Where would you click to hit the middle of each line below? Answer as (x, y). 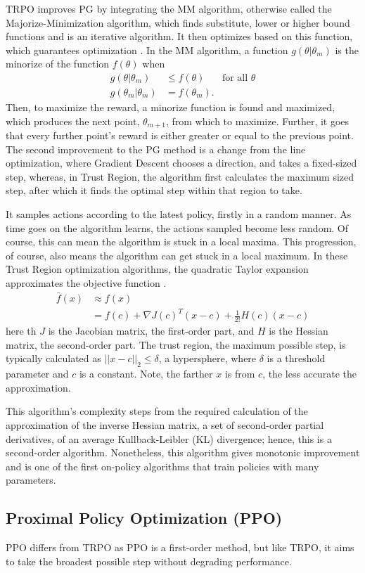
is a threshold (296, 358)
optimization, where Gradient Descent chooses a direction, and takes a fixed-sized (181, 163)
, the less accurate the (310, 374)
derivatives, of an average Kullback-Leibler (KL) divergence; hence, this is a (169, 438)
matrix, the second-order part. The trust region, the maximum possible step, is (176, 344)
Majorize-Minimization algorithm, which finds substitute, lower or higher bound (178, 22)
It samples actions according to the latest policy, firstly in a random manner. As (179, 214)
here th (21, 331)
